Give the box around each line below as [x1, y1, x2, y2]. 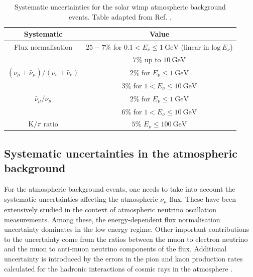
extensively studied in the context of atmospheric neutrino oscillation [4, 204, 217, 215]
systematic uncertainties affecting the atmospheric [4, 193, 158, 204]
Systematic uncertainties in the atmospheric [4, 145, 237, 161]
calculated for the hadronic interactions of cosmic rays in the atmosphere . [4, 263, 233, 273]
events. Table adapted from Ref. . [68, 11, 172, 22]
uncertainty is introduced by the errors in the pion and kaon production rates [4, 253, 243, 264]
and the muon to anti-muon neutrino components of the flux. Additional [4, 243, 227, 254]
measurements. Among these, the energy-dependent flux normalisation [4, 214, 220, 224]
